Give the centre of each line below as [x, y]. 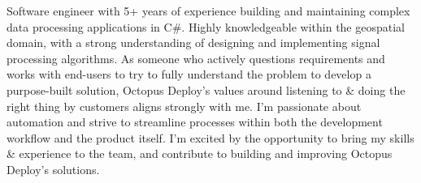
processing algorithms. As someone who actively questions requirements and [196, 58]
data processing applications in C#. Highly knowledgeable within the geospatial [206, 26]
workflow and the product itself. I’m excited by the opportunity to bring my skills [210, 137]
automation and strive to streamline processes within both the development [195, 122]
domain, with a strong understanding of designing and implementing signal [193, 43]
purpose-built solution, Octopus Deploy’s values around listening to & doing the [206, 89]
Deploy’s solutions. [53, 169]
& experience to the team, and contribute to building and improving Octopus [200, 153]
